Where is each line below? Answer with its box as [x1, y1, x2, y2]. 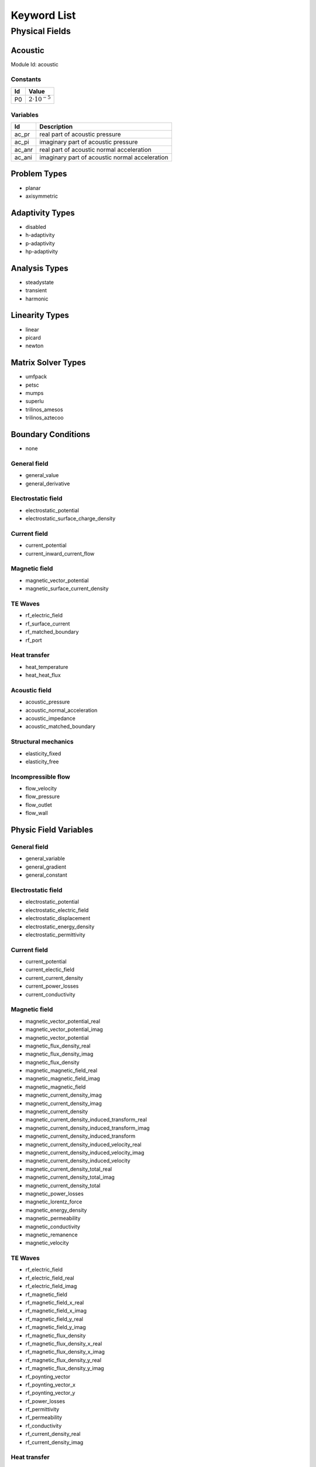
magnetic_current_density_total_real [25, 1165, 112, 1172]
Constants [11, 75, 42, 83]
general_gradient [25, 863, 67, 870]
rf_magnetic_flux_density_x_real [25, 1340, 102, 1347]
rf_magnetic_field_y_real [25, 1315, 84, 1323]
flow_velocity [25, 785, 57, 792]
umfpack [25, 373, 47, 380]
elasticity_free [25, 758, 59, 765]
